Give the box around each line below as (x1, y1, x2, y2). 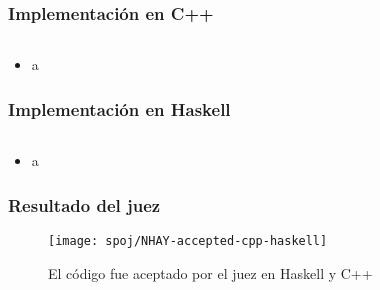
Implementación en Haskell (8, 96, 231, 121)
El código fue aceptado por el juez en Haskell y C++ (48, 262, 373, 283)
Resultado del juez (8, 192, 161, 217)
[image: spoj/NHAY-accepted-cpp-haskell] (48, 233, 328, 248)
